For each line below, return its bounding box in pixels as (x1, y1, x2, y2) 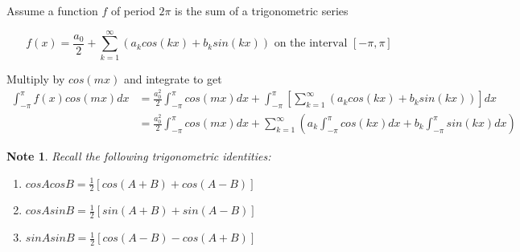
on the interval (274, 38, 348, 50)
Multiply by (6, 70, 65, 87)
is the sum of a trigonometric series (175, 2, 349, 18)
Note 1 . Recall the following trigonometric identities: (6, 148, 271, 165)
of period (110, 2, 155, 18)
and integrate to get (123, 70, 222, 87)
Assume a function (6, 2, 98, 18)
